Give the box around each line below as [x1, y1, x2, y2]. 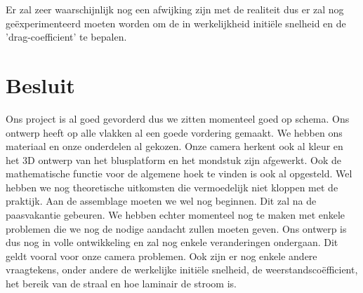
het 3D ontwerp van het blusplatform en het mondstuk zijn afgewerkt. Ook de [6, 152, 342, 167]
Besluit [6, 70, 75, 99]
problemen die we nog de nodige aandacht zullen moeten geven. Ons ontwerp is [6, 221, 347, 236]
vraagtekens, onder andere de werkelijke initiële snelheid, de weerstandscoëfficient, [6, 262, 358, 277]
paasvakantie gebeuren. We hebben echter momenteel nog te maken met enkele [6, 207, 345, 222]
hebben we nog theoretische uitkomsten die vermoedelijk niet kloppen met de [6, 179, 338, 194]
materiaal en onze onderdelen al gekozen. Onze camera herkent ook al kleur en [6, 139, 343, 154]
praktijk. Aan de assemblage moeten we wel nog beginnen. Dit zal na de [6, 193, 317, 208]
